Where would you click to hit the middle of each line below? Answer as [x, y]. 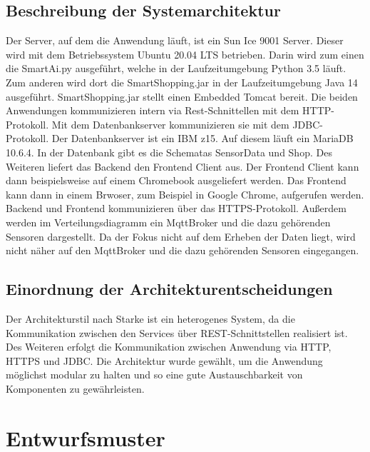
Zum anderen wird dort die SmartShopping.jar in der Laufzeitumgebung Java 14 [182, 82]
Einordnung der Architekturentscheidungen [169, 289]
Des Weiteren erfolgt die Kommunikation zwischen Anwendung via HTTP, [169, 347]
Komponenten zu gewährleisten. [75, 388]
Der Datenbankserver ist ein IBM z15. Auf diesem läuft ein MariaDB [202, 138]
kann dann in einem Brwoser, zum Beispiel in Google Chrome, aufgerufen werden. [185, 194]
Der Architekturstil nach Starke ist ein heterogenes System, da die [150, 318]
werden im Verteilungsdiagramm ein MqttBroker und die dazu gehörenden [168, 222]
